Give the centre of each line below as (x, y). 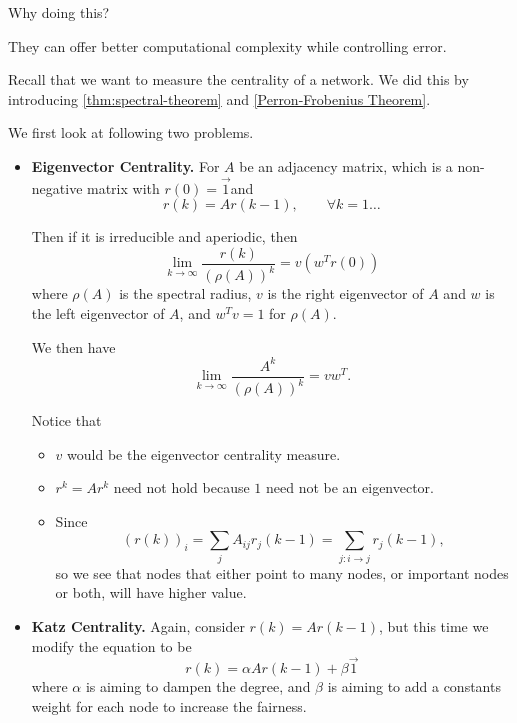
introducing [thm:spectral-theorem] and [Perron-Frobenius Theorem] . (219, 98)
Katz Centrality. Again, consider (138, 625)
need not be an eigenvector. (350, 487)
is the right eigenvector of (345, 293)
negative (57, 187)
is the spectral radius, (185, 293)
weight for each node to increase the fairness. (169, 705)
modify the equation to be (111, 645)
